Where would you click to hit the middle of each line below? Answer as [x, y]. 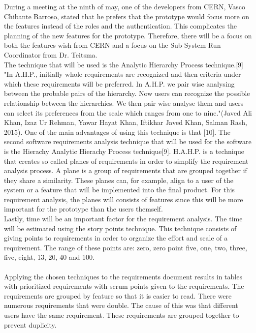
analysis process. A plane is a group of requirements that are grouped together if [126, 170]
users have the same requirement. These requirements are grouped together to [122, 315]
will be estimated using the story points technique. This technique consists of [120, 228]
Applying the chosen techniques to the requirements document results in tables [123, 276]
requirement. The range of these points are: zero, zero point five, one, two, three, [126, 247]
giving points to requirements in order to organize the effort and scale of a [116, 238]
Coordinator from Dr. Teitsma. [51, 54]
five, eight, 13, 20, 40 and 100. [49, 257]
